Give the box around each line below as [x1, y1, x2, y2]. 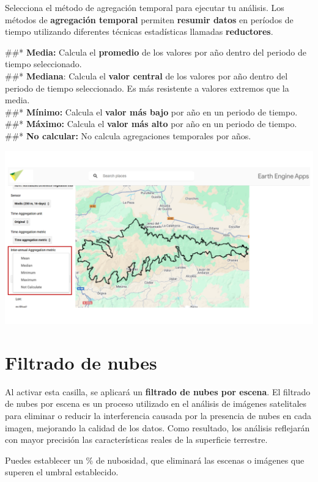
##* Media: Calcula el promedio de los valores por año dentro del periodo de [5, 45, 306, 58]
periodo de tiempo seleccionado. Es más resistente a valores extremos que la [5, 81, 289, 94]
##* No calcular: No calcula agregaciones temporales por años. [5, 129, 251, 142]
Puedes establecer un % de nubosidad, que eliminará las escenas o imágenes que [5, 453, 305, 466]
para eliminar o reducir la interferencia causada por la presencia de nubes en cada [5, 409, 312, 422]
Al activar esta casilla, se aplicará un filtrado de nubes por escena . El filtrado [5, 385, 311, 398]
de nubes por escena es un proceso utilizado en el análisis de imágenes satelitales [5, 397, 307, 410]
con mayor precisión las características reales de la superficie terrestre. [5, 433, 268, 446]
